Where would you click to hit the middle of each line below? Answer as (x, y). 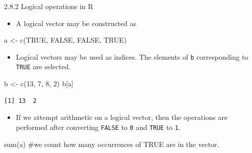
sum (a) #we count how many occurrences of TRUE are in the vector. (112, 144)
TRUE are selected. (43, 66)
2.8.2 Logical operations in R (49, 6)
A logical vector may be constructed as (76, 23)
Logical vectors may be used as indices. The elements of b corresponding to (132, 56)
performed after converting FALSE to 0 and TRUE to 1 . (98, 127)
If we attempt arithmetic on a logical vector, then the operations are (122, 117)
